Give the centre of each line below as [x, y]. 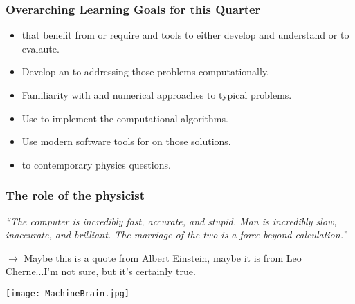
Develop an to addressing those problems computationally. [146, 72]
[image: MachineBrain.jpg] [67, 293]
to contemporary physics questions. [96, 164]
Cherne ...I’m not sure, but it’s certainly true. [101, 271]
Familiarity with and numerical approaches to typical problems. [157, 95]
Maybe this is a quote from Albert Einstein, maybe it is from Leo [163, 257]
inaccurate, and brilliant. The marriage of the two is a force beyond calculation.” [176, 235]
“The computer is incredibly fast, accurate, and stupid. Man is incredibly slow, [171, 221]
